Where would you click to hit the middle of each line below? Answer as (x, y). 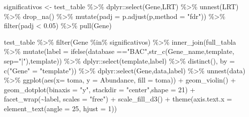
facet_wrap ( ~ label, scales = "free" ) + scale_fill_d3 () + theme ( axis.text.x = (118, 99)
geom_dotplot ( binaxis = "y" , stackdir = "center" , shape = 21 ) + (100, 89)
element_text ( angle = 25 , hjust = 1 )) (61, 108)
